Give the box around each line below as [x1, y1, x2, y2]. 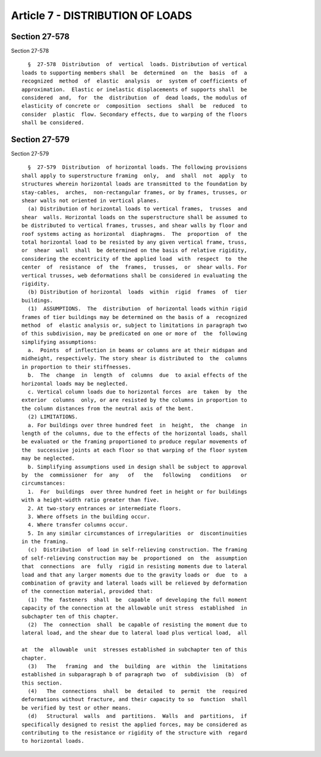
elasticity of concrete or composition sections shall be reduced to [21, 103, 247, 109]
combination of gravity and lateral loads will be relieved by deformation [21, 580, 247, 586]
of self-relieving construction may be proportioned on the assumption [21, 554, 247, 562]
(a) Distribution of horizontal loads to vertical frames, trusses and [27, 206, 247, 212]
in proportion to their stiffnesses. [21, 363, 132, 370]
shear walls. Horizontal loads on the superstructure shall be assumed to [21, 214, 247, 220]
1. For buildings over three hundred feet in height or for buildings [27, 488, 247, 495]
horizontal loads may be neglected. [21, 380, 128, 387]
